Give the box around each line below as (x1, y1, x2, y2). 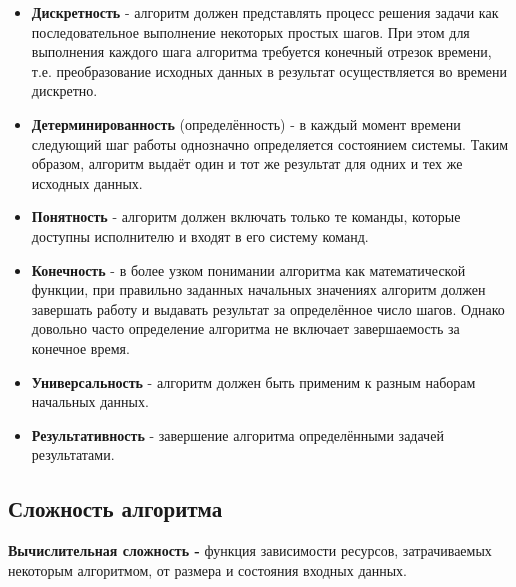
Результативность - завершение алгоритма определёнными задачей (31, 424, 444, 445)
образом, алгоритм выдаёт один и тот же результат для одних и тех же (31, 153, 463, 174)
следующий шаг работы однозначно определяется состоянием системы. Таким (31, 133, 509, 154)
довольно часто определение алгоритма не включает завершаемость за (31, 318, 460, 339)
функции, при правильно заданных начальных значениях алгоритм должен (31, 279, 486, 300)
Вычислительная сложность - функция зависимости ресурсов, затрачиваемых (8, 540, 492, 561)
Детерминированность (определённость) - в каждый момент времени (31, 113, 461, 134)
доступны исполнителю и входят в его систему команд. (31, 225, 369, 246)
